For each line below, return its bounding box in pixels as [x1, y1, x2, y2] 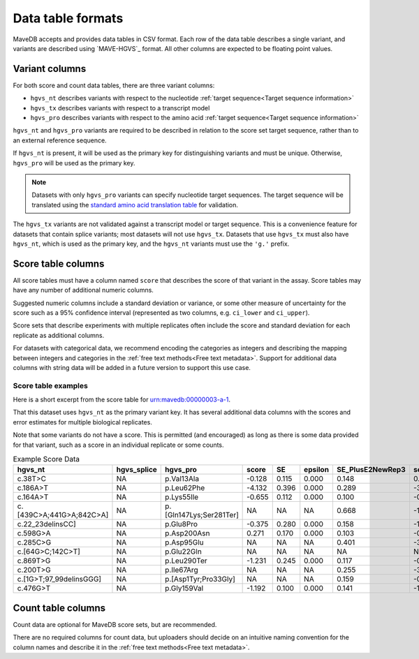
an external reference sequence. [13, 136, 108, 145]
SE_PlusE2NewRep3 [336, 465, 406, 475]
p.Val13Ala [165, 474, 199, 484]
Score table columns [13, 258, 105, 269]
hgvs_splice [116, 465, 157, 475]
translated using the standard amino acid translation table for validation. [31, 200, 239, 209]
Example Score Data [13, 454, 80, 464]
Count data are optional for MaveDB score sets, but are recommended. [13, 620, 217, 628]
